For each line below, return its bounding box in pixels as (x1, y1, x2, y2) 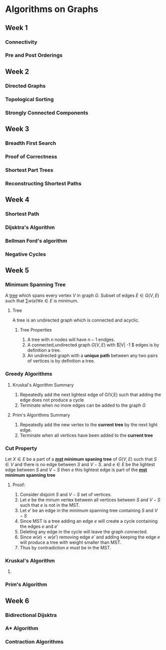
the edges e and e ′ (19, 523, 58, 529)
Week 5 (5, 266, 29, 275)
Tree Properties (19, 327, 52, 333)
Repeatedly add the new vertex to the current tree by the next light (19, 422, 158, 428)
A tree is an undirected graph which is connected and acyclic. (12, 317, 140, 323)
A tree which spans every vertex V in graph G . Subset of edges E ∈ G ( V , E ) (5, 292, 160, 298)
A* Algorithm (5, 625, 38, 632)
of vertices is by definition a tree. (27, 358, 95, 364)
